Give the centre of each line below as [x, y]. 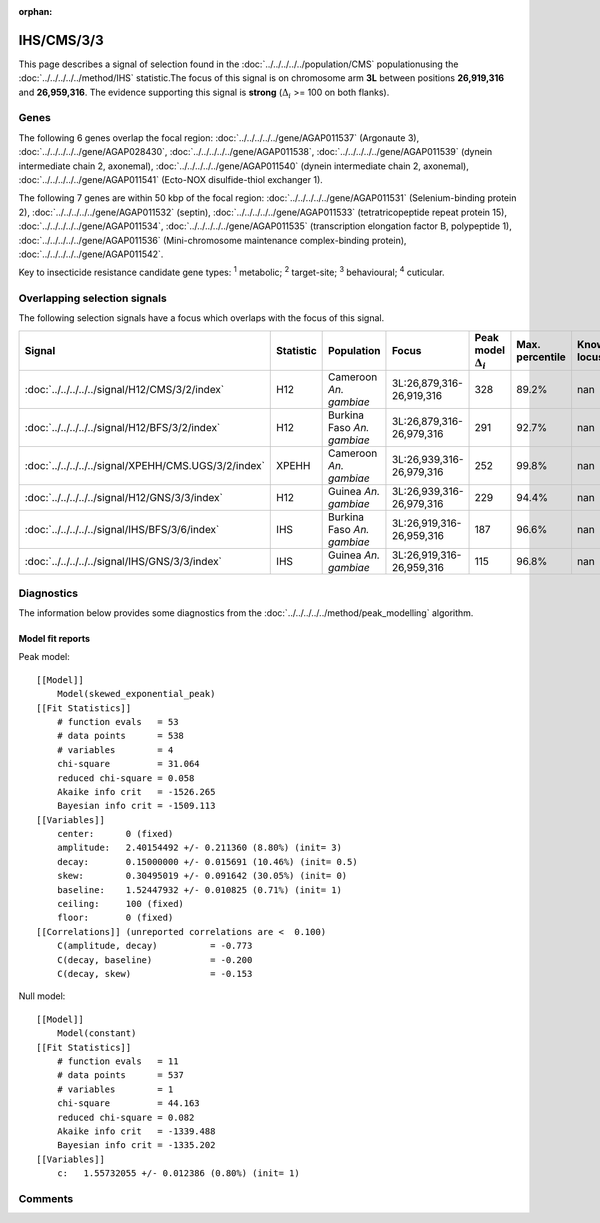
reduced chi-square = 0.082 [125, 1117]
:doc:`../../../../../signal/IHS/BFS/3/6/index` [122, 530]
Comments [46, 1198]
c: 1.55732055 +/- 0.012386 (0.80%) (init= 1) [178, 1173]
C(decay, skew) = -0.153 [154, 973]
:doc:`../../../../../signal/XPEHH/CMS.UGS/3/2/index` [144, 466]
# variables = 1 [115, 1089]
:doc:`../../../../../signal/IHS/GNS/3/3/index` [123, 562]
